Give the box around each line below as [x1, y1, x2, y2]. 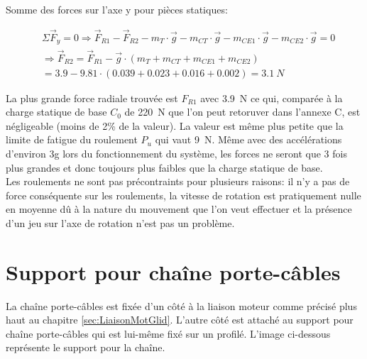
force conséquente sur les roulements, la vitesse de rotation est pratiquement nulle [6, 187, 361, 202]
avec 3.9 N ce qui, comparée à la [200, 90, 343, 105]
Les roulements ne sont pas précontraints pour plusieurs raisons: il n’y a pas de [6, 174, 350, 189]
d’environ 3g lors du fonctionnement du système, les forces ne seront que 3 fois [6, 145, 347, 160]
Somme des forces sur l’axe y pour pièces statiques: [6, 2, 228, 16]
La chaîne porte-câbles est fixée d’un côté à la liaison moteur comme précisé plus [6, 298, 357, 313]
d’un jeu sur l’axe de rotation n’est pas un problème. [6, 215, 235, 230]
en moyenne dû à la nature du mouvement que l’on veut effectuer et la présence [6, 201, 352, 216]
